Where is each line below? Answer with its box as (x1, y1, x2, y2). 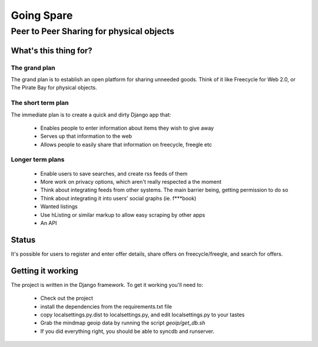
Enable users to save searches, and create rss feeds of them (40, 170, 188, 177)
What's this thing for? (11, 45, 92, 55)
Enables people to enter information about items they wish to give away (40, 124, 214, 131)
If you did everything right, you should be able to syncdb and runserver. (40, 328, 215, 335)
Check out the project (40, 295, 94, 302)
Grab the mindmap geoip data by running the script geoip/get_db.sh (40, 319, 206, 326)
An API (40, 219, 57, 226)
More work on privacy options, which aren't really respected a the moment (40, 179, 222, 186)
